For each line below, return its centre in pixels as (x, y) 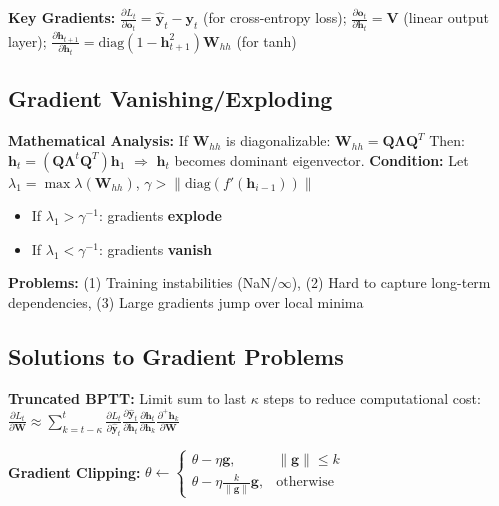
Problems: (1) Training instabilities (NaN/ (143, 282)
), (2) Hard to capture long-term (391, 282)
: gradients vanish (155, 248)
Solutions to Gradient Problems (176, 356)
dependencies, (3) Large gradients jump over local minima (186, 302)
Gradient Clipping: (74, 471)
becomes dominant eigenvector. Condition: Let (321, 159)
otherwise (305, 482)
